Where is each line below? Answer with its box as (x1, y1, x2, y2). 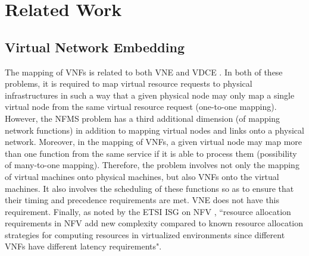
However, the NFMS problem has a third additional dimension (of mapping (5, 112, 280, 124)
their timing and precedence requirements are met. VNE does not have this (5, 194, 280, 206)
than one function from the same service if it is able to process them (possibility (5, 147, 297, 159)
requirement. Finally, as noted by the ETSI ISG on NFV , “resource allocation (5, 205, 291, 217)
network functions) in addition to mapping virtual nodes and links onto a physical (5, 124, 304, 136)
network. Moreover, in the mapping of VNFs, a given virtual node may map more (5, 135, 302, 148)
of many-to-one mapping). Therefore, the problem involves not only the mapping (5, 159, 299, 171)
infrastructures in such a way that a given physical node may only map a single (5, 89, 295, 101)
